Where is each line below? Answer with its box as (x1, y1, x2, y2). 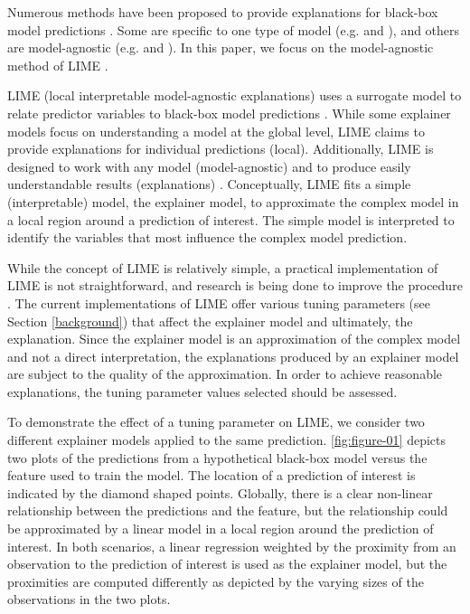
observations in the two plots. (7, 590, 171, 609)
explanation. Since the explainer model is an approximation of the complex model (7, 329, 461, 348)
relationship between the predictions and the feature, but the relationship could (7, 501, 448, 520)
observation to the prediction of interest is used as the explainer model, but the (7, 554, 447, 573)
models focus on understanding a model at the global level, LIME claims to (7, 121, 425, 140)
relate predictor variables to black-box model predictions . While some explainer (7, 103, 451, 122)
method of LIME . (7, 55, 108, 74)
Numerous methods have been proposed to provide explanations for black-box (7, 3, 438, 21)
